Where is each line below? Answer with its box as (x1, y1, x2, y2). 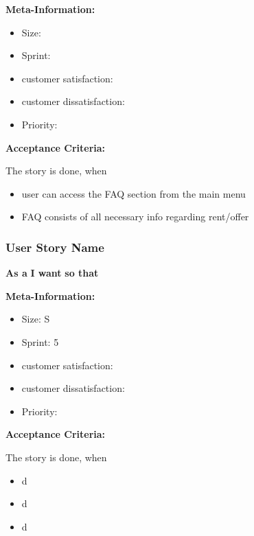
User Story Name (5, 238, 104, 255)
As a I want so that (5, 266, 99, 280)
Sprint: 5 (21, 334, 59, 349)
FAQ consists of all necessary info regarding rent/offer (21, 209, 249, 224)
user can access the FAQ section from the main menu (21, 186, 246, 200)
